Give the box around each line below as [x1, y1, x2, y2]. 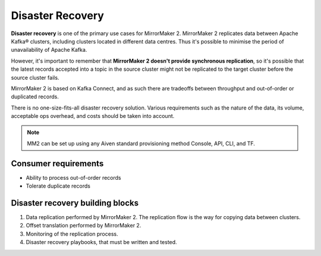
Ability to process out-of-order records [26, 174, 121, 181]
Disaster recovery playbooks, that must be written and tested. [26, 239, 178, 246]
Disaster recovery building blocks [11, 198, 139, 208]
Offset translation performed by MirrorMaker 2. [26, 222, 141, 229]
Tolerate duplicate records [26, 182, 90, 190]
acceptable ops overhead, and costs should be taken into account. [11, 113, 175, 120]
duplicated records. [11, 93, 59, 101]
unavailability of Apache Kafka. [11, 46, 87, 54]
